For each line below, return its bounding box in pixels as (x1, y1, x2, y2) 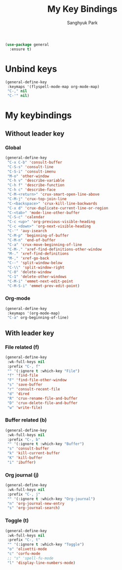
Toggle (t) (5, 517, 29, 524)
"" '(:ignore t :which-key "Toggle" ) (7, 542, 84, 547)
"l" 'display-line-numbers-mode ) (7, 560, 76, 565)
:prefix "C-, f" (7, 364, 41, 369)
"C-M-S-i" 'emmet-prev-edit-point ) (7, 283, 80, 288)
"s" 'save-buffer (7, 382, 43, 387)
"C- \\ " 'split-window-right (7, 265, 65, 270)
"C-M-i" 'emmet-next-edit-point (7, 279, 73, 284)
